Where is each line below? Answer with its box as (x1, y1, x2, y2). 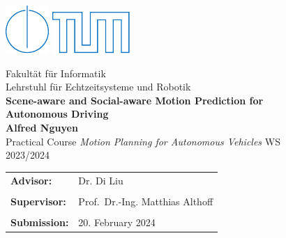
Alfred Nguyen (6, 120, 78, 134)
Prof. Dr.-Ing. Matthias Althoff (78, 193, 213, 208)
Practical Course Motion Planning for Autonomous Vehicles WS (6, 134, 280, 148)
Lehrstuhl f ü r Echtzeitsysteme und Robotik (6, 79, 191, 94)
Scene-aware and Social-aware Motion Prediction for (6, 93, 264, 107)
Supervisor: (10, 193, 66, 208)
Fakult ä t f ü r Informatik (6, 65, 106, 80)
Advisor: (10, 173, 52, 187)
